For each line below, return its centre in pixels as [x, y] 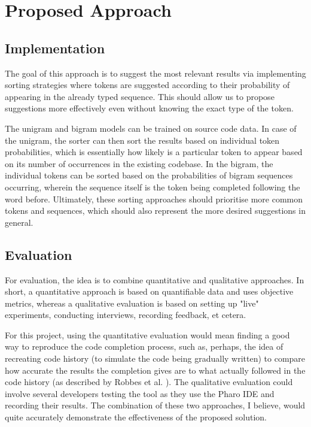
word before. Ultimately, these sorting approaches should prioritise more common [154, 199]
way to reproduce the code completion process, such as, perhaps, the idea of [144, 346]
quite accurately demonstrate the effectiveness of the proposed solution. [136, 417]
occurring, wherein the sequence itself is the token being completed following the [153, 187]
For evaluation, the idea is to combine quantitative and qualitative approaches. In [155, 279]
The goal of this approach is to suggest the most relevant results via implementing [155, 73]
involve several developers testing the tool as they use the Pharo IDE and [140, 393]
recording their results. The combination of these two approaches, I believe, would [155, 405]
